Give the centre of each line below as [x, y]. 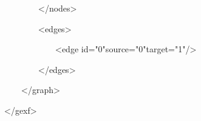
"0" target [152, 49]
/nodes [57, 8]
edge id [75, 49]
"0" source [112, 49]
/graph [40, 90]
